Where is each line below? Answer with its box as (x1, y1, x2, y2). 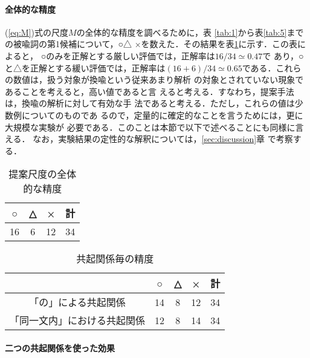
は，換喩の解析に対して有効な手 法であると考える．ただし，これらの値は (5, 97, 295, 109)
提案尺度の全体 (8, 167, 77, 181)
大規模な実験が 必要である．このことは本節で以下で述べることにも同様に (5, 120, 295, 133)
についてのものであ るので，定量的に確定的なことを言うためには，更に (21, 108, 303, 121)
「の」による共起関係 (29, 295, 126, 310)
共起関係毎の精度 (76, 252, 154, 266)
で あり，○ (262, 49, 304, 62)
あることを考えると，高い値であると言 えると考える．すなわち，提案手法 (5, 85, 294, 97)
